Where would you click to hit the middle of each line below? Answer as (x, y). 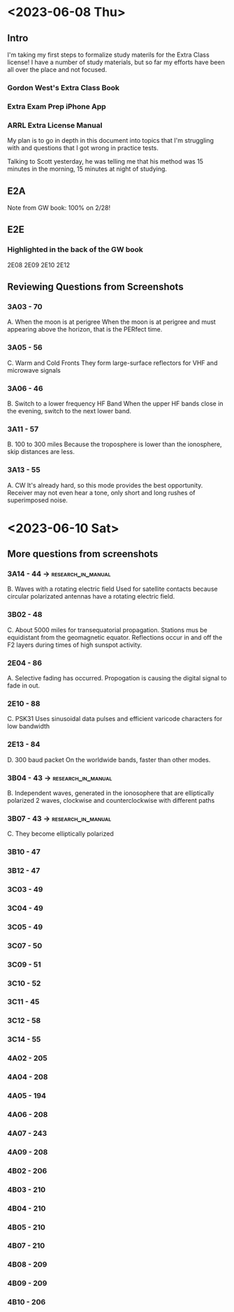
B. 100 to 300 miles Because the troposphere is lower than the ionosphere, (115, 444)
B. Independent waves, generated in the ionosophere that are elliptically (111, 793)
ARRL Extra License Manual (55, 125)
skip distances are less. (41, 452)
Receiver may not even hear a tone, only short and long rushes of (101, 492)
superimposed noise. (38, 500)
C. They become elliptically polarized (60, 834)
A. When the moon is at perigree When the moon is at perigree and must (112, 322)
